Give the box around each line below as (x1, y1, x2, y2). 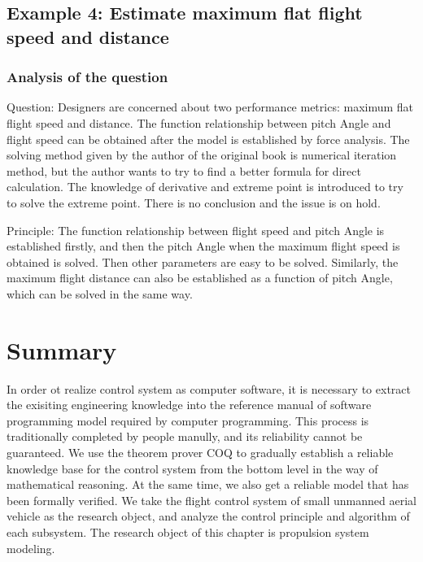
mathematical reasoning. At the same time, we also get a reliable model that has (7, 476, 409, 493)
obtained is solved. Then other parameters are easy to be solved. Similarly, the (7, 253, 399, 270)
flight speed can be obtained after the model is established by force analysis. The (7, 130, 410, 147)
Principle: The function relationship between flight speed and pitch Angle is (7, 221, 385, 238)
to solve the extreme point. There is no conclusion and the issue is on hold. (7, 194, 381, 211)
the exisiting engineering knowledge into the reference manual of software (7, 396, 372, 413)
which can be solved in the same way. (7, 285, 193, 302)
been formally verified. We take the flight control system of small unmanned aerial (7, 491, 416, 508)
